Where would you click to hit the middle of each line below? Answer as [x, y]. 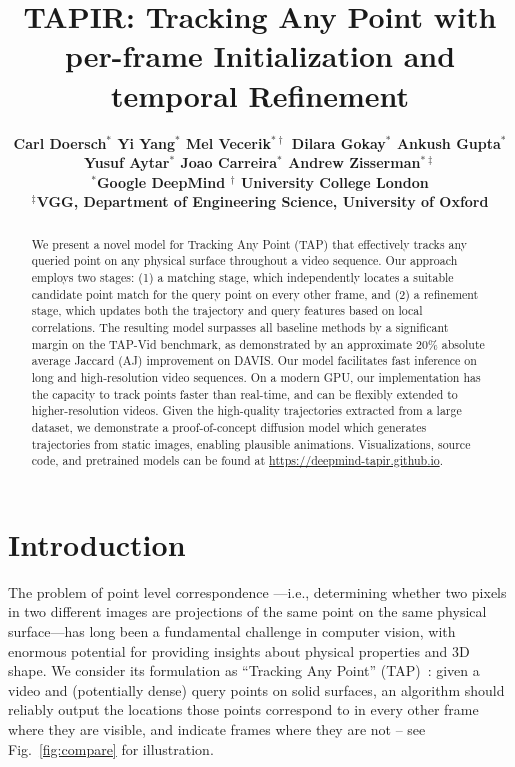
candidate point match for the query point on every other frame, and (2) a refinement [255, 293]
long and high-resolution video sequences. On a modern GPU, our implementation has [256, 376]
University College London [334, 181]
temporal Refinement [260, 94]
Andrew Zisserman [354, 162]
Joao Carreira [229, 162]
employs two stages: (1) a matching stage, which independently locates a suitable [242, 276]
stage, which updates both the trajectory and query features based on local [227, 310]
